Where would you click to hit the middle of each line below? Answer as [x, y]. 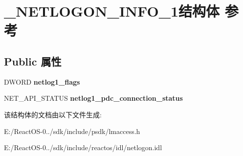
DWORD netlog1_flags [42, 81]
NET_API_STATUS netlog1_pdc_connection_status [93, 98]
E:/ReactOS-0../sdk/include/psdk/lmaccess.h [72, 131]
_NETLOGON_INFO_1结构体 [112, 11]
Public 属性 [33, 61]
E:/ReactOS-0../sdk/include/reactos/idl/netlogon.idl [83, 147]
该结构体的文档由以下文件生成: [53, 114]
